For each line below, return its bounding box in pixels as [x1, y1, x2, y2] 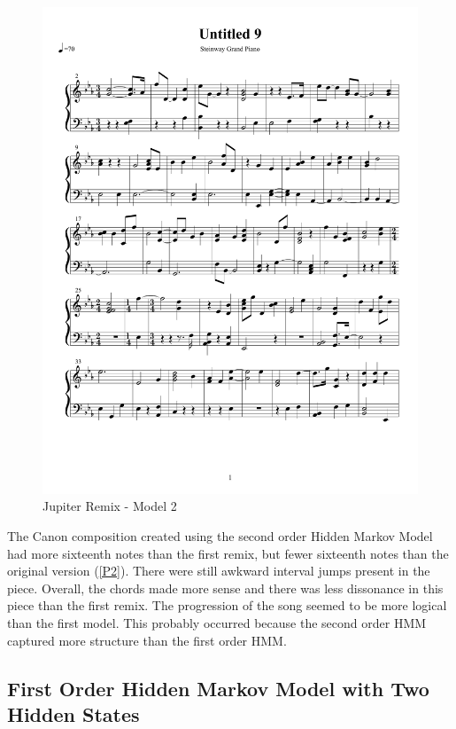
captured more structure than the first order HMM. [7, 631, 287, 649]
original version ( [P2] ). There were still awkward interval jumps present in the [7, 561, 430, 580]
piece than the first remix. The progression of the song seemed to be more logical [7, 596, 447, 615]
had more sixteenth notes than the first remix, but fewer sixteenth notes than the [7, 544, 449, 562]
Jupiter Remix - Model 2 [43, 497, 177, 515]
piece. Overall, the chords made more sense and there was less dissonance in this [7, 578, 444, 597]
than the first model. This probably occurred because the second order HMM [7, 614, 427, 632]
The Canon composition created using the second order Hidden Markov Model [7, 527, 433, 545]
